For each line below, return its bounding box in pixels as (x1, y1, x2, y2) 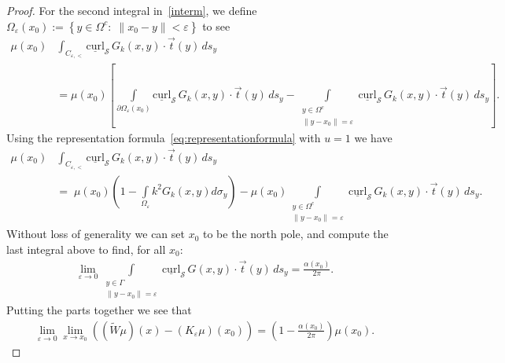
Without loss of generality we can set (6, 225, 185, 242)
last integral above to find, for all (6, 240, 166, 257)
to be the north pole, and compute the (203, 225, 389, 242)
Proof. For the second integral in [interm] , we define (6, 2, 257, 18)
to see (202, 17, 230, 34)
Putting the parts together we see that (6, 302, 192, 318)
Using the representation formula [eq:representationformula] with (6, 129, 321, 145)
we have (354, 129, 393, 145)
